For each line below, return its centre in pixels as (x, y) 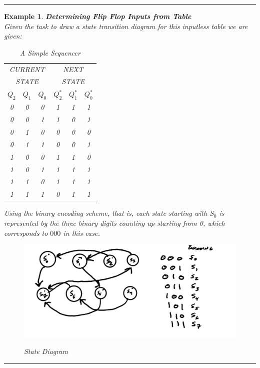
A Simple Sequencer (50, 52)
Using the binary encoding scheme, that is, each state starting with (106, 213)
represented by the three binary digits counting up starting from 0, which (114, 223)
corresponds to (26, 233)
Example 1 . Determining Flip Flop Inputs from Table (98, 16)
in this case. (81, 233)
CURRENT (27, 69)
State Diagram (46, 351)
